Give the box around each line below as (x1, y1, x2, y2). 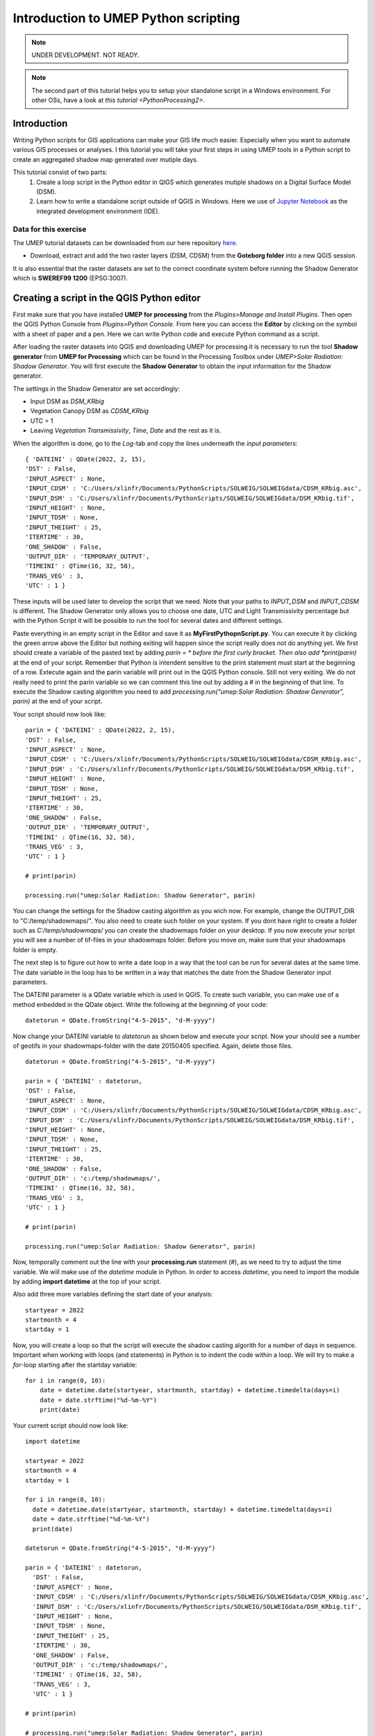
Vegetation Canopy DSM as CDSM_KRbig (30, 407, 149, 415)
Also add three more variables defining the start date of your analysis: (12, 1290, 213, 1299)
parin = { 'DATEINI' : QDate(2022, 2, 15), (25, 726, 176, 734)
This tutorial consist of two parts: (12, 168, 108, 176)
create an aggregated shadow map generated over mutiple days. (12, 155, 199, 163)
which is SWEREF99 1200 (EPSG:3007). (12, 274, 128, 283)
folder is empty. (12, 945, 58, 954)
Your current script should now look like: (12, 1421, 128, 1430)
